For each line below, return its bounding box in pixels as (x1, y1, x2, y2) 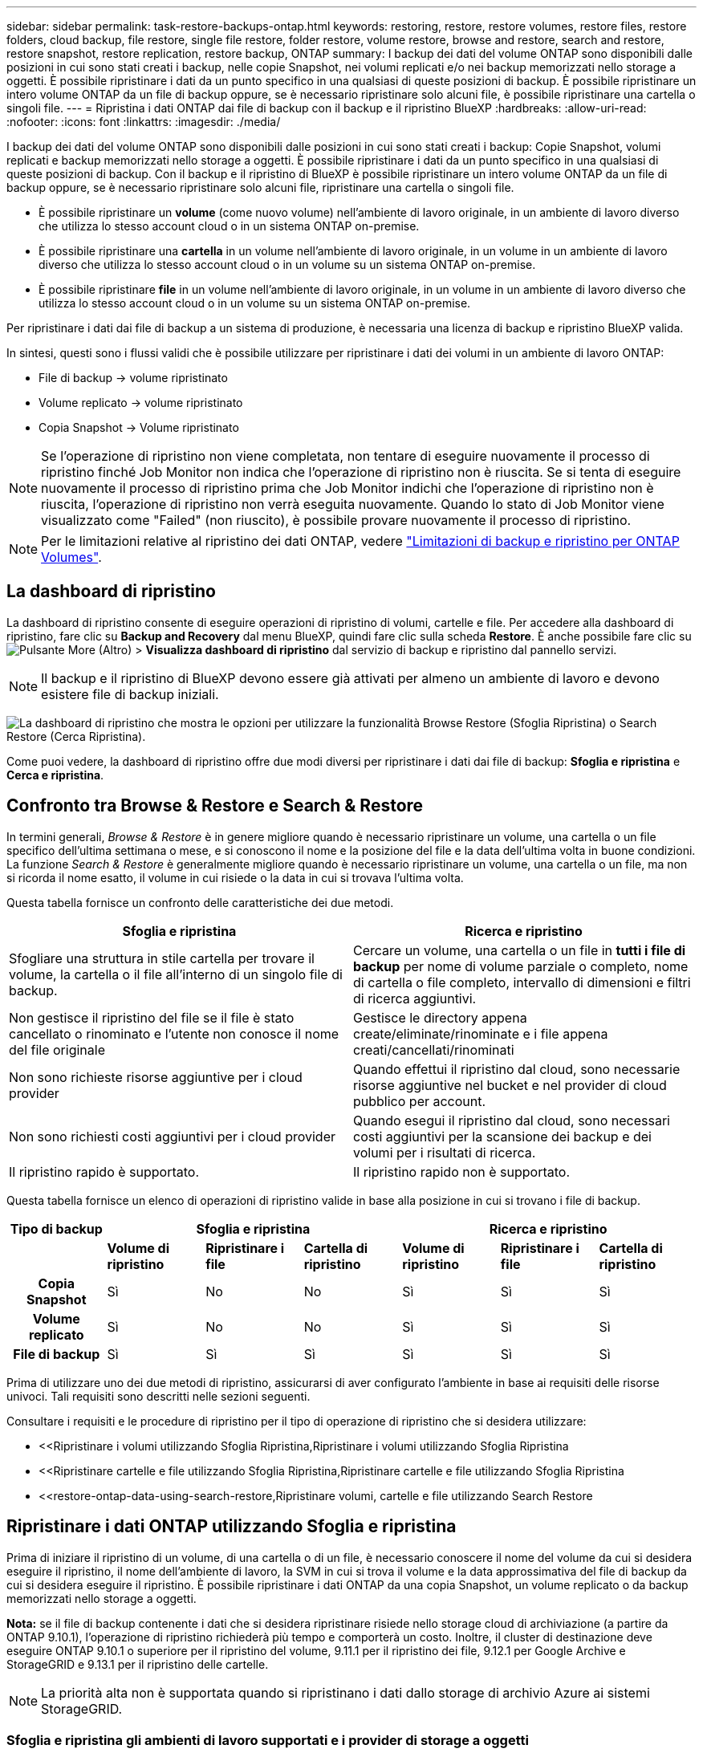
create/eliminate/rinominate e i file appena (353, 1025, 608, 1042)
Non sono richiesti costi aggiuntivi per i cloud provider (9, 1128, 336, 1145)
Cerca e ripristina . (6, 767, 104, 782)
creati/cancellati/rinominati (353, 1041, 514, 1058)
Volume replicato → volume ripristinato (39, 396, 243, 409)
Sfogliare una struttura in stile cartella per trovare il (9, 950, 315, 966)
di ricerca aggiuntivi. (353, 990, 477, 1007)
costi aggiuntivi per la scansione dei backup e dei (353, 1128, 652, 1145)
